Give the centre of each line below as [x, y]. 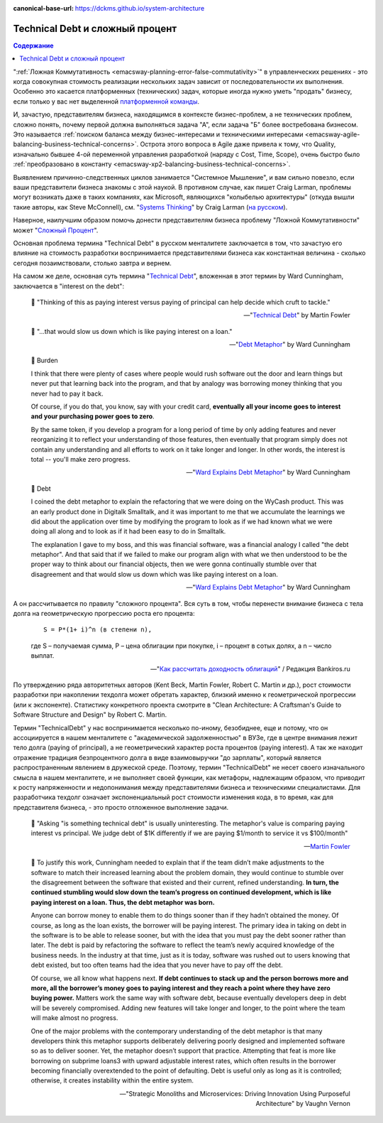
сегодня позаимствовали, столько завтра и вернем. [92, 263]
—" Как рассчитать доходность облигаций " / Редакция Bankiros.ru [250, 668]
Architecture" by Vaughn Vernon [303, 1104]
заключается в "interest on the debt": [68, 286]
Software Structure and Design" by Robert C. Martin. [90, 715]
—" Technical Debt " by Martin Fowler [297, 315]
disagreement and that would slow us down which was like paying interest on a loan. [154, 574]
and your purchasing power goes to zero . [93, 416]
